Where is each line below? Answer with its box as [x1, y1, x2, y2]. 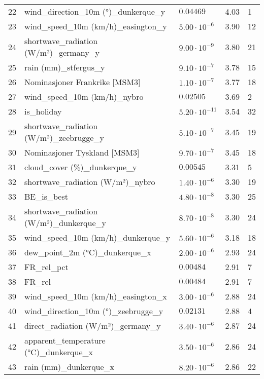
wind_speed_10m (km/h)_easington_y [24, 20, 167, 32]
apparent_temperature [24, 334, 106, 346]
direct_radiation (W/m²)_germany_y [24, 320, 161, 331]
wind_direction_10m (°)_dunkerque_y [24, 6, 166, 17]
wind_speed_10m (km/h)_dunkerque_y [24, 232, 171, 243]
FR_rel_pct [24, 261, 69, 273]
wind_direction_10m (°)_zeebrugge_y [24, 305, 163, 317]
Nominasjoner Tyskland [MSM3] [24, 146, 140, 158]
